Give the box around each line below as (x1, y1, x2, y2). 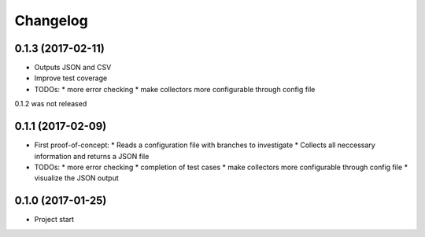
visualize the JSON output (34, 173, 120, 183)
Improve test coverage (34, 73, 108, 83)
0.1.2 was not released (14, 99, 87, 109)
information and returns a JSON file (34, 151, 150, 161)
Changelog (14, 12, 88, 29)
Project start (34, 215, 75, 224)
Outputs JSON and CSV (34, 63, 112, 72)
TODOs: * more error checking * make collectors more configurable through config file (34, 84, 316, 94)
